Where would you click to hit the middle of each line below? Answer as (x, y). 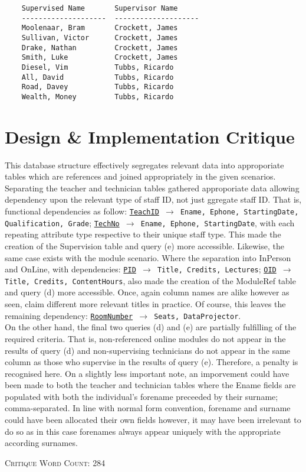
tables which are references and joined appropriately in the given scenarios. (140, 176)
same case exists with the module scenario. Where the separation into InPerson (148, 257)
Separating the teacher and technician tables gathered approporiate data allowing (152, 188)
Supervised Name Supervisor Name (100, 8)
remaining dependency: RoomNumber (69, 315)
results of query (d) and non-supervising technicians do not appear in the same (148, 350)
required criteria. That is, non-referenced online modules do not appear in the (145, 338)
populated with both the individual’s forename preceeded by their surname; (142, 396)
